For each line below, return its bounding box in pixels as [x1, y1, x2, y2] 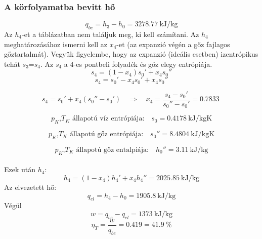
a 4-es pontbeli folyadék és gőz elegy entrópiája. [64, 58, 212, 69]
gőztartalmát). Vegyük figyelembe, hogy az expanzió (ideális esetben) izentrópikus [4, 49, 258, 59]
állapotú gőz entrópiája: [69, 131, 144, 138]
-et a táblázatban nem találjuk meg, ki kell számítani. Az [22, 29, 199, 39]
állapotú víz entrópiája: [72, 115, 145, 123]
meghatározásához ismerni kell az [4, 38, 107, 49]
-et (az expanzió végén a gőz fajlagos [116, 38, 230, 49]
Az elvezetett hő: [4, 181, 57, 192]
